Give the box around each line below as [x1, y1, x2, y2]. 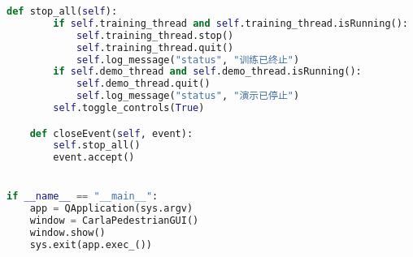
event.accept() [53, 152, 135, 164]
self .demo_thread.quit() [76, 78, 211, 90]
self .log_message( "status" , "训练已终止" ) [76, 54, 300, 66]
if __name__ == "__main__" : [7, 191, 159, 203]
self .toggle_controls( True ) [53, 102, 205, 114]
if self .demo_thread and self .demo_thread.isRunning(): [53, 66, 362, 78]
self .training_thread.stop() [76, 29, 234, 41]
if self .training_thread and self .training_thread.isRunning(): [53, 17, 409, 29]
